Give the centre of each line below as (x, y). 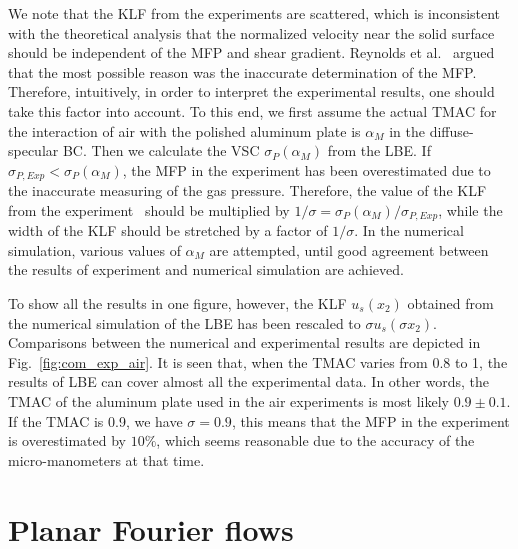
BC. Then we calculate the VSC (161, 150)
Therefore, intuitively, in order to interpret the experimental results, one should (251, 91)
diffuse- (451, 130)
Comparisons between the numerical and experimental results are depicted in (244, 342)
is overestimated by (67, 440)
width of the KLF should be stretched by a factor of (168, 230)
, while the (470, 209)
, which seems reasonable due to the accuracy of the (315, 440)
